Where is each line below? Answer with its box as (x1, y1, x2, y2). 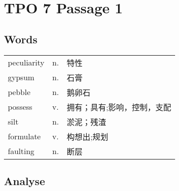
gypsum (8, 71, 34, 83)
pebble (8, 86, 30, 98)
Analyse (4, 173, 45, 188)
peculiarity (8, 57, 45, 68)
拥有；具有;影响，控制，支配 (66, 101, 172, 113)
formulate (8, 130, 41, 142)
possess (8, 101, 32, 113)
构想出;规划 (66, 130, 109, 142)
